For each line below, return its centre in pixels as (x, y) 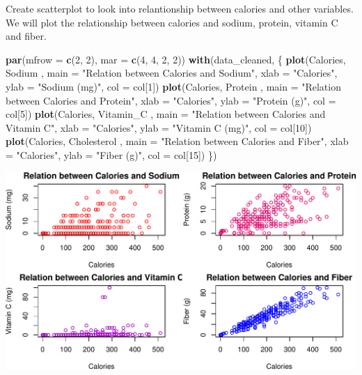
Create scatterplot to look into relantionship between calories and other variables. (180, 8)
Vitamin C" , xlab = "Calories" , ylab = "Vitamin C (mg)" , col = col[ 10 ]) (159, 127)
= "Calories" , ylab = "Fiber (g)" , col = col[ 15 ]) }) (111, 154)
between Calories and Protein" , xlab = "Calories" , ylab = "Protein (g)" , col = (171, 100)
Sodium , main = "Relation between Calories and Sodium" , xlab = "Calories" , (172, 73)
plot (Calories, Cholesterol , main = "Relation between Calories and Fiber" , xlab (177, 141)
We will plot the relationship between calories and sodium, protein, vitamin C (172, 22)
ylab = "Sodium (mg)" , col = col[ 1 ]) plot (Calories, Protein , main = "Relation (173, 86)
